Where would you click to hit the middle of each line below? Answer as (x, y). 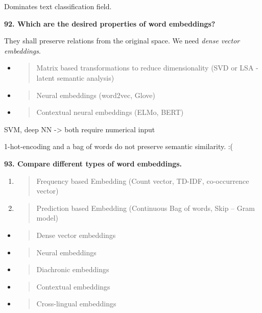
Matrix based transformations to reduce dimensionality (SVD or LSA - (147, 68)
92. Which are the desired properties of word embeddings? (110, 23)
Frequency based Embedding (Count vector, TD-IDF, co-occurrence (143, 180)
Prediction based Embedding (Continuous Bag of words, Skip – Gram (146, 208)
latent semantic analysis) (75, 77)
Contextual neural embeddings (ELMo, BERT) (110, 112)
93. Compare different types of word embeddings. (93, 163)
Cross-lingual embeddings (76, 304)
